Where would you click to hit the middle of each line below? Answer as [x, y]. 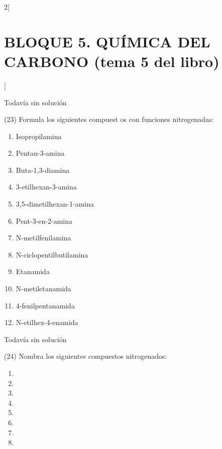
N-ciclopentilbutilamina [52, 254]
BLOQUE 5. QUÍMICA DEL [107, 41]
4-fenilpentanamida [45, 305]
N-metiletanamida [43, 288]
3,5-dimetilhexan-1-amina [55, 204]
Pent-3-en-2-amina [44, 220]
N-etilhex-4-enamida [47, 322]
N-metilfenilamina [43, 238]
